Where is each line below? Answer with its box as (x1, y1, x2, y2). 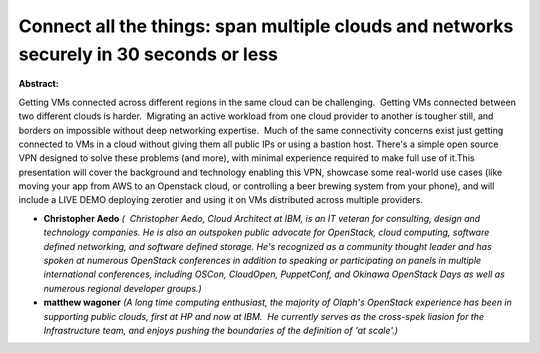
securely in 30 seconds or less (18, 43, 279, 65)
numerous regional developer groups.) (43, 282, 202, 294)
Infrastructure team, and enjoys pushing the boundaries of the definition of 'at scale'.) (43, 324, 399, 336)
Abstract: (18, 78, 59, 90)
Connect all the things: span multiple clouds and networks (18, 15, 514, 37)
